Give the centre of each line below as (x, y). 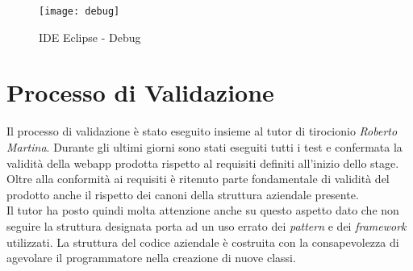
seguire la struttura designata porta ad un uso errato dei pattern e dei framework (206, 225)
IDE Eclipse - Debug (90, 37)
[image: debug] (79, 11)
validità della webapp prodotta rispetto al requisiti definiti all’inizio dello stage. (203, 163)
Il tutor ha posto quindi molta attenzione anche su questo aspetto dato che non (203, 210)
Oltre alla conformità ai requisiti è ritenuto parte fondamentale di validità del (198, 179)
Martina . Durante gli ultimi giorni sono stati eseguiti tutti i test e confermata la (204, 146)
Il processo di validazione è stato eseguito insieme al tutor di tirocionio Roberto (202, 131)
